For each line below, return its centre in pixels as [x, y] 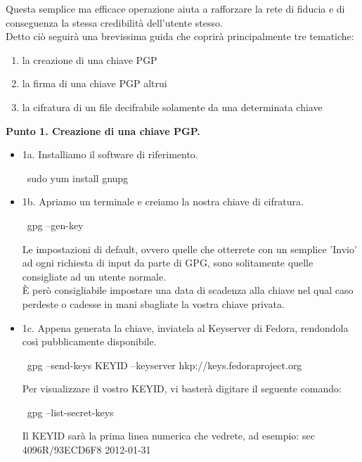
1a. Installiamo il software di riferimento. [110, 154]
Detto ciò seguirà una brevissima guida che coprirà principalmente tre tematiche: [180, 36]
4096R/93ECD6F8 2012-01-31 [86, 450]
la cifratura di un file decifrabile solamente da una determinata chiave [172, 107]
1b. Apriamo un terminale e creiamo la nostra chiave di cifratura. [163, 201]
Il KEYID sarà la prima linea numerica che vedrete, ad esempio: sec [168, 436]
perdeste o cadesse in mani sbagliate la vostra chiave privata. [153, 303]
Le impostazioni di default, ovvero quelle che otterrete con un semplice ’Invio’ [189, 249]
